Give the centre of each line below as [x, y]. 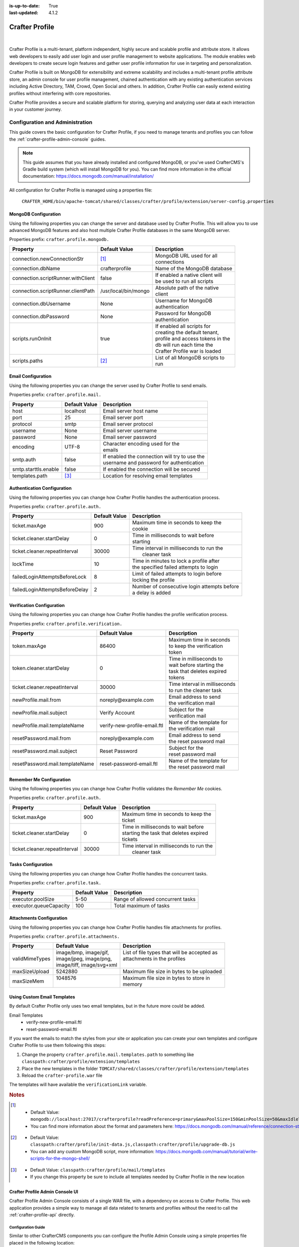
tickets [130, 839]
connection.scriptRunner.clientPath [53, 291]
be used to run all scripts [184, 281]
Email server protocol [128, 424]
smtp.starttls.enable [36, 469]
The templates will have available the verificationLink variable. [78, 1084]
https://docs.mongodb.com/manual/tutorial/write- [207, 1151]
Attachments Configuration [38, 918]
